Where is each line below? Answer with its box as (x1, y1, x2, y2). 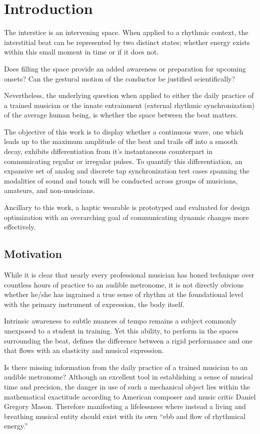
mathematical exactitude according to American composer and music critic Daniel (4, 391, 256, 401)
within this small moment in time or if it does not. (4, 46, 159, 57)
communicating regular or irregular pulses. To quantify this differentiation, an (4, 155, 242, 166)
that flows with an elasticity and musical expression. (4, 345, 164, 355)
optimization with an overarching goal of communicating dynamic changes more (4, 211, 249, 222)
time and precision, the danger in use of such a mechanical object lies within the (4, 381, 250, 391)
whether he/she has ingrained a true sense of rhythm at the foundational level (4, 289, 243, 299)
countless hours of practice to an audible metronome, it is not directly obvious (4, 279, 244, 289)
